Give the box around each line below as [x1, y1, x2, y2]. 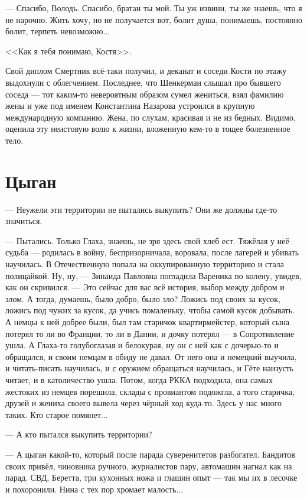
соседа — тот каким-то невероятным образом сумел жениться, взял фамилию [5, 88, 284, 100]
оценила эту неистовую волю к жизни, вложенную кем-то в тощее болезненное [5, 122, 290, 135]
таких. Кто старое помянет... [5, 408, 108, 420]
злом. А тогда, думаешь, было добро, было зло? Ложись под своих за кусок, [5, 292, 280, 304]
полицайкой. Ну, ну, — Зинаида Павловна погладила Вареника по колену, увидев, [5, 269, 302, 281]
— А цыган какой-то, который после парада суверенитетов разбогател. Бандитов [5, 448, 295, 460]
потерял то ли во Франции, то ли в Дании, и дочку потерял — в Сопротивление [5, 327, 295, 339]
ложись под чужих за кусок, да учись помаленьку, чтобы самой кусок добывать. [5, 304, 295, 316]
